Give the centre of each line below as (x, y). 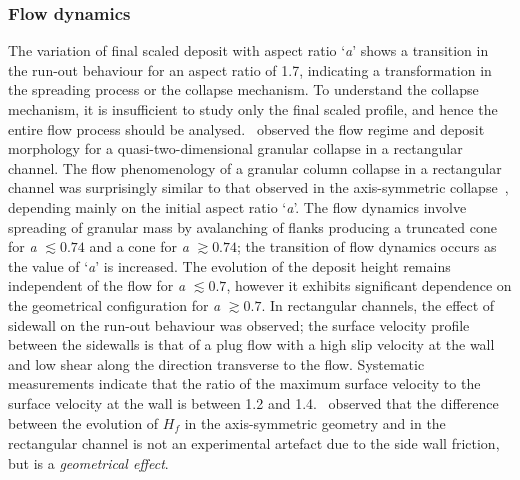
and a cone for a (139, 246)
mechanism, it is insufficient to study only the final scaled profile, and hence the (253, 109)
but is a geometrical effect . (88, 462)
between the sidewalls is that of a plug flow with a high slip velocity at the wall (251, 344)
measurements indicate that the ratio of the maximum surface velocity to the (244, 383)
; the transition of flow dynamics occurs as (367, 246)
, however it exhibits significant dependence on (369, 285)
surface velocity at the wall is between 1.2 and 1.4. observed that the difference (253, 402)
